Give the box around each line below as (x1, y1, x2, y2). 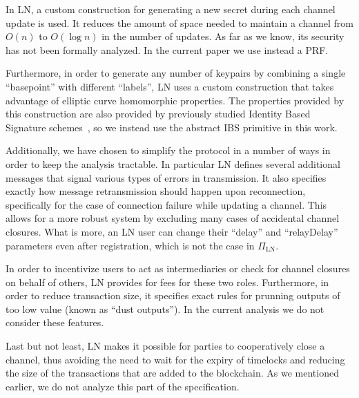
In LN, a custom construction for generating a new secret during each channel (6, 2, 336, 16)
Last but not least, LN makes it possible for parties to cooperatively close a (6, 339, 325, 353)
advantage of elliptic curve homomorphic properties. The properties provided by (6, 93, 345, 107)
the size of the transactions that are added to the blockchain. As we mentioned (6, 366, 339, 380)
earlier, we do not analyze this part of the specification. (6, 379, 240, 393)
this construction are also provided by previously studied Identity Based (6, 106, 311, 121)
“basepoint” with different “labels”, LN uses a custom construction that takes (6, 79, 334, 93)
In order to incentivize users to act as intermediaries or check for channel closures (6, 261, 350, 276)
